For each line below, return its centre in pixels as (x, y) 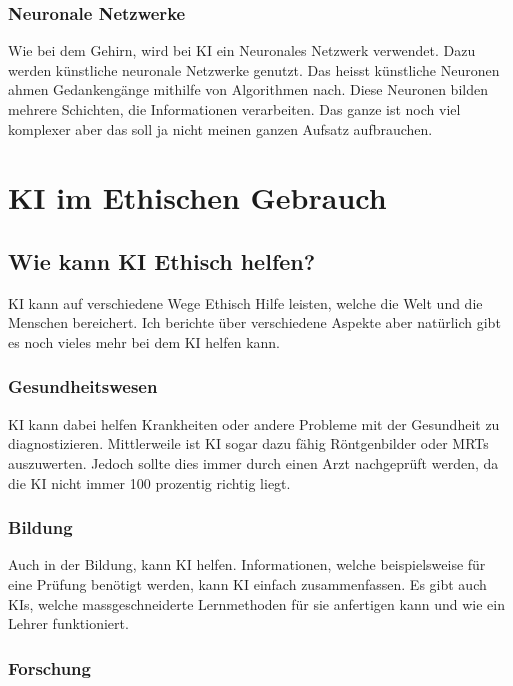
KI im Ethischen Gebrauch (197, 197)
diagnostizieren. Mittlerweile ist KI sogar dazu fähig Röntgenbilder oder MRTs (248, 443)
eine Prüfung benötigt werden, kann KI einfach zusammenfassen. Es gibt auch (247, 583)
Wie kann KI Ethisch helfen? (162, 260)
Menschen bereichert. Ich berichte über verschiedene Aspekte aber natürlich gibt (254, 322)
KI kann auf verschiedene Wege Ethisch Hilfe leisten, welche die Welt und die (245, 302)
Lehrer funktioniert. (68, 623)
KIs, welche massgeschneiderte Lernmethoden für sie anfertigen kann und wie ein (256, 603)
